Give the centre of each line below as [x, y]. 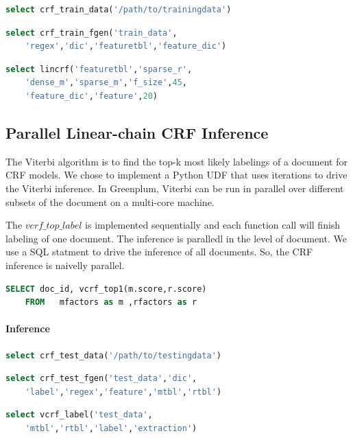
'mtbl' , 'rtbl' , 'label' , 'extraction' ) [111, 428]
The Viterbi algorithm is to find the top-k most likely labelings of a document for [176, 161]
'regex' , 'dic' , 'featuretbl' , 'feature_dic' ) [126, 46]
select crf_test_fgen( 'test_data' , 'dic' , [101, 379]
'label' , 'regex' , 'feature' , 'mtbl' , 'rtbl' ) [123, 392]
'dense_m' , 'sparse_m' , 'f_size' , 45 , [106, 83]
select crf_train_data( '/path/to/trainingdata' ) [119, 10]
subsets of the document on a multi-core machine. [110, 201]
